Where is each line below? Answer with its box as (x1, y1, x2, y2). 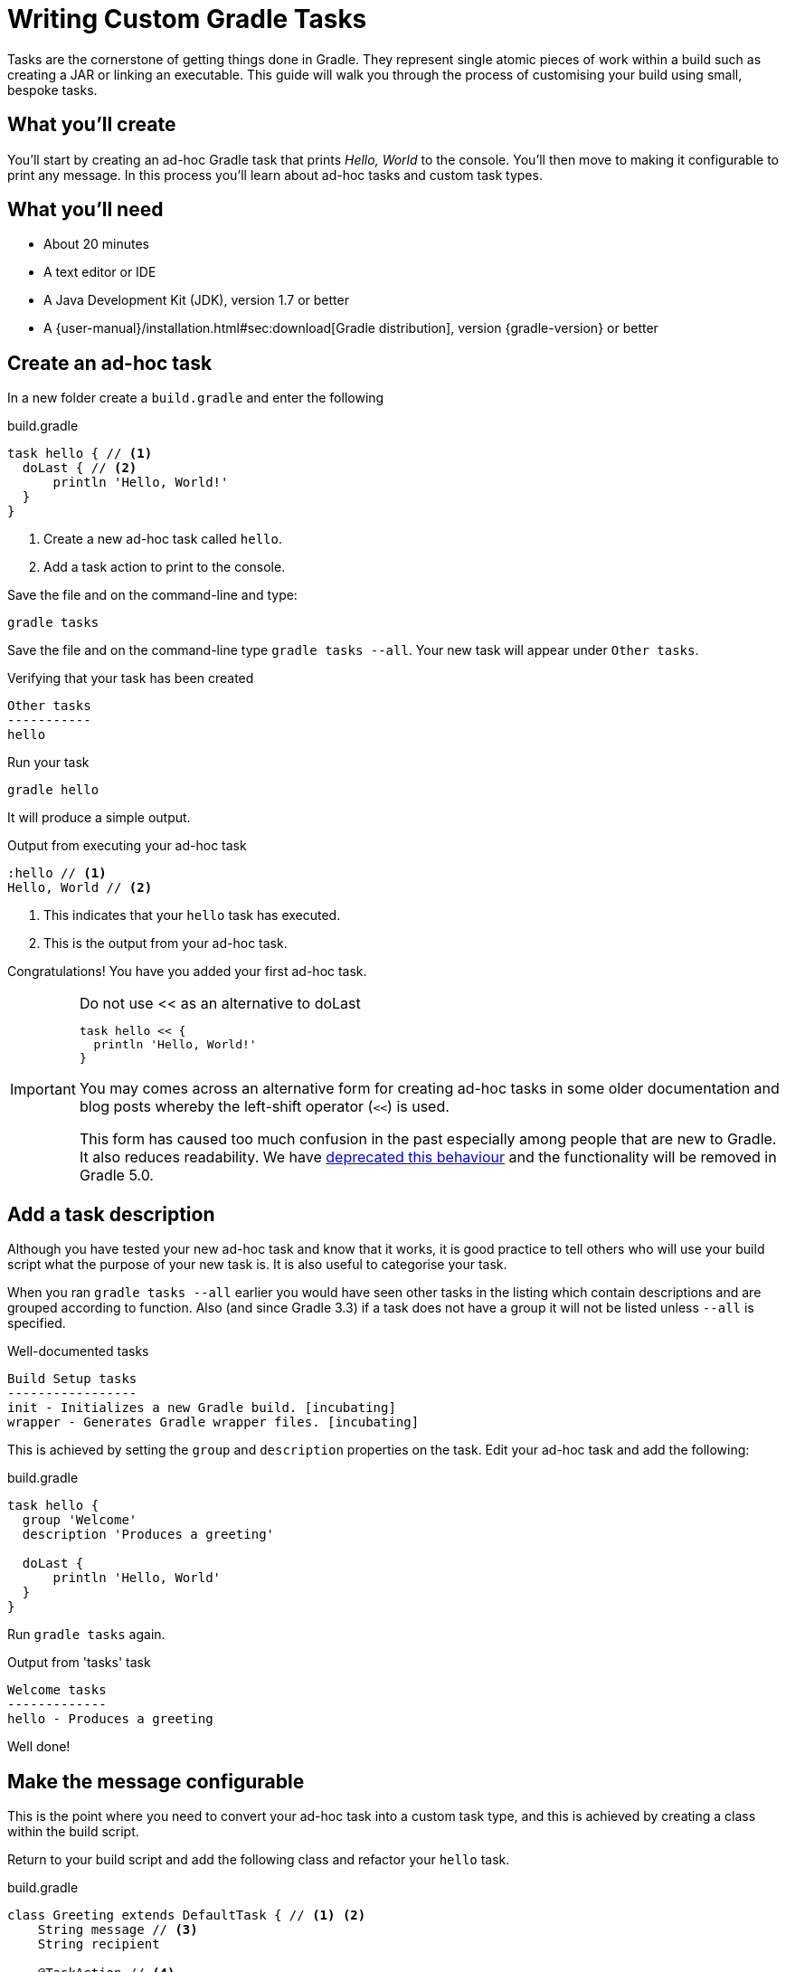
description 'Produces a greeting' (22, 1527, 275, 1542)
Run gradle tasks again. (7, 1626, 166, 1643)
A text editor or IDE (43, 264, 156, 280)
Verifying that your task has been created (7, 670, 254, 687)
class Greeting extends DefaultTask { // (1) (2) (7, 1907, 366, 1922)
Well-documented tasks (7, 1343, 149, 1360)
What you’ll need (7, 198, 164, 222)
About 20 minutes (43, 236, 149, 252)
